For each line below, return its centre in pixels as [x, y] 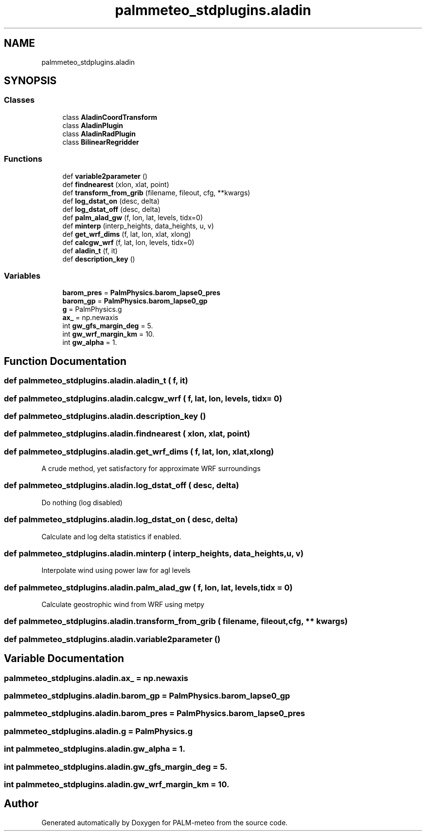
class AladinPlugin [93, 125]
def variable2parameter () [105, 176]
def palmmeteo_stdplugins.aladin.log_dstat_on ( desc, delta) [121, 520]
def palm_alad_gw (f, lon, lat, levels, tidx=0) [133, 217]
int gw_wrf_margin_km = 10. [108, 334]
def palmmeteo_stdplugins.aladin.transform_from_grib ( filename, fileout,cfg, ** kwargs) [176, 621]
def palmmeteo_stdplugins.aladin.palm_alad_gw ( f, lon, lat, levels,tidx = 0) [148, 587]
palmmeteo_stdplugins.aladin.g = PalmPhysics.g [98, 731]
